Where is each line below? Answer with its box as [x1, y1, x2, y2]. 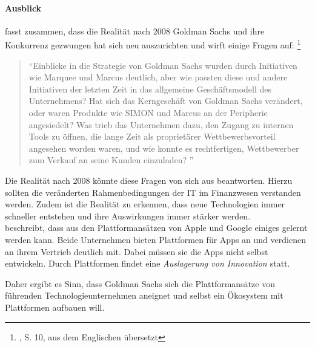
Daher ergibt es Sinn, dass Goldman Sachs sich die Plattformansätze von [5, 277, 275, 290]
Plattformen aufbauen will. [5, 300, 105, 313]
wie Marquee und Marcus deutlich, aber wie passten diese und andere [28, 71, 288, 83]
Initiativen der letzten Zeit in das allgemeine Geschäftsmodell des [28, 82, 271, 95]
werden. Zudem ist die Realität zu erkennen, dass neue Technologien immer [5, 198, 285, 210]
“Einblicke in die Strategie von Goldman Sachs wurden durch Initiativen [28, 59, 297, 71]
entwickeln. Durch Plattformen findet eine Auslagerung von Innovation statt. [5, 257, 290, 270]
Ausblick [5, 1, 42, 14]
